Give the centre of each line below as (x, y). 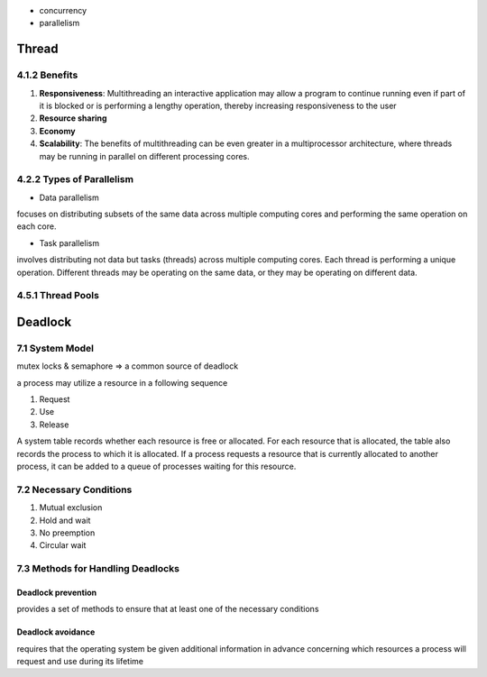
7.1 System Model (55, 348)
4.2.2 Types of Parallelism (75, 179)
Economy (57, 131)
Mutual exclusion (71, 508)
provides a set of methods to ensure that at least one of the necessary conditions (168, 609)
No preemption (67, 533)
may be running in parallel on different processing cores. (144, 156)
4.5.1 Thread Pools (58, 296)
